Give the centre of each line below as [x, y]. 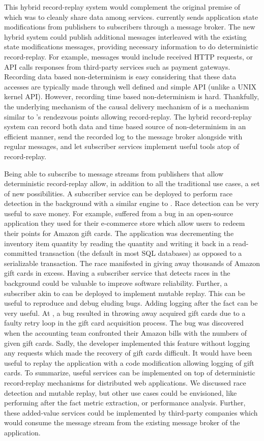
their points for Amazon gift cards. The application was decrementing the [119, 233]
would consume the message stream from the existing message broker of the [122, 422]
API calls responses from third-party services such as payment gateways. [117, 66]
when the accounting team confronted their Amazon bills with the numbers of [126, 333]
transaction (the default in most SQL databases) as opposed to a [141, 253]
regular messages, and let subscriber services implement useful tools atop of [122, 146]
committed [21, 253]
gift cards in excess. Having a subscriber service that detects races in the [117, 273]
